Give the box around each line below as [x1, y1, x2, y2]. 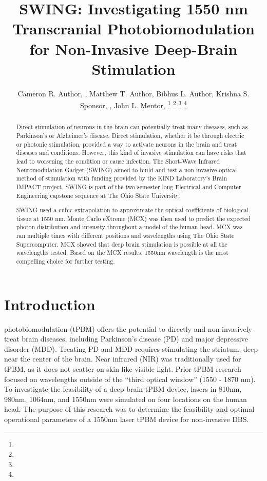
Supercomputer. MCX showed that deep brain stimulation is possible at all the [16, 239, 227, 248]
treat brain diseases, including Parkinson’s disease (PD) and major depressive [4, 333, 248, 344]
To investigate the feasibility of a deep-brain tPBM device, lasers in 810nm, [4, 384, 242, 394]
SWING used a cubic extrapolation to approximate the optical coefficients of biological [16, 206, 249, 214]
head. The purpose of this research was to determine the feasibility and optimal [4, 404, 255, 414]
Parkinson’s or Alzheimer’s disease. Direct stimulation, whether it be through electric [16, 131, 244, 139]
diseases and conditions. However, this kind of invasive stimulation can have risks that [16, 148, 246, 157]
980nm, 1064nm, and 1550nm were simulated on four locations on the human [4, 393, 247, 404]
